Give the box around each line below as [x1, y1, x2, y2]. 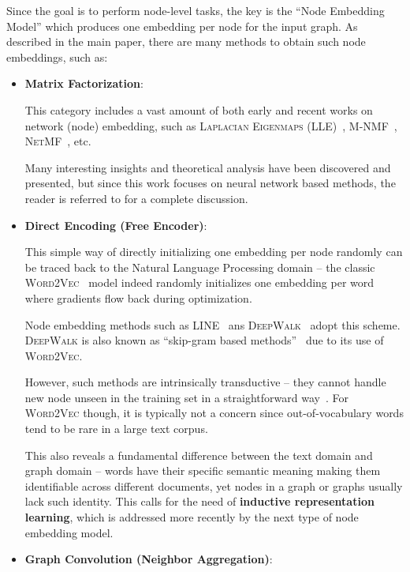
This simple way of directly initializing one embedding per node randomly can [24, 243, 403, 260]
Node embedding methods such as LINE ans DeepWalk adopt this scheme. [24, 316, 401, 333]
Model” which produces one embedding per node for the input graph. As [6, 17, 358, 34]
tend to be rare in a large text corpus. [24, 420, 208, 437]
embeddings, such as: [6, 48, 108, 65]
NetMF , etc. [24, 133, 91, 149]
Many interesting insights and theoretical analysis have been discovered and [24, 159, 391, 175]
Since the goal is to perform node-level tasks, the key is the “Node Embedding [6, 2, 385, 18]
